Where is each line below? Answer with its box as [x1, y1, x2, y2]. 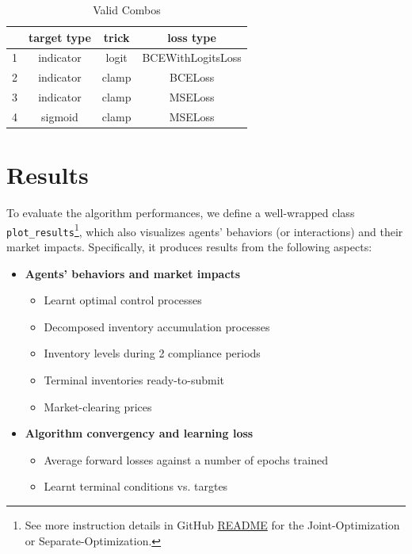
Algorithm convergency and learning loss [25, 425, 254, 441]
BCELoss [169, 69, 215, 86]
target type [29, 29, 91, 45]
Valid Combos [93, 2, 161, 17]
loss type [167, 29, 216, 45]
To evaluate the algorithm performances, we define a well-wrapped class [6, 204, 355, 221]
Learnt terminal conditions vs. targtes [44, 478, 228, 495]
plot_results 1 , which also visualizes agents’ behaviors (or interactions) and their [6, 220, 403, 239]
